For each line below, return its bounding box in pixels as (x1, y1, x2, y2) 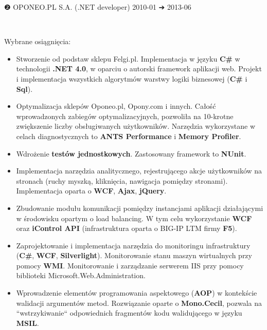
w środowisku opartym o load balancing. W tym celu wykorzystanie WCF (16, 212, 252, 223)
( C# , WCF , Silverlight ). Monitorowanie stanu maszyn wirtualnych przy (16, 250, 252, 261)
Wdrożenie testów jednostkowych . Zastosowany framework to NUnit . (16, 148, 246, 159)
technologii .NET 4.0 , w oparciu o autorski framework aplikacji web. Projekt (16, 63, 262, 74)
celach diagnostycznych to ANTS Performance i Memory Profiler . (16, 130, 241, 141)
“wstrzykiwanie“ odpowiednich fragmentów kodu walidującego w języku (16, 307, 242, 318)
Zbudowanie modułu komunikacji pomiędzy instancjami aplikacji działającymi (16, 202, 263, 213)
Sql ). (16, 83, 33, 94)
